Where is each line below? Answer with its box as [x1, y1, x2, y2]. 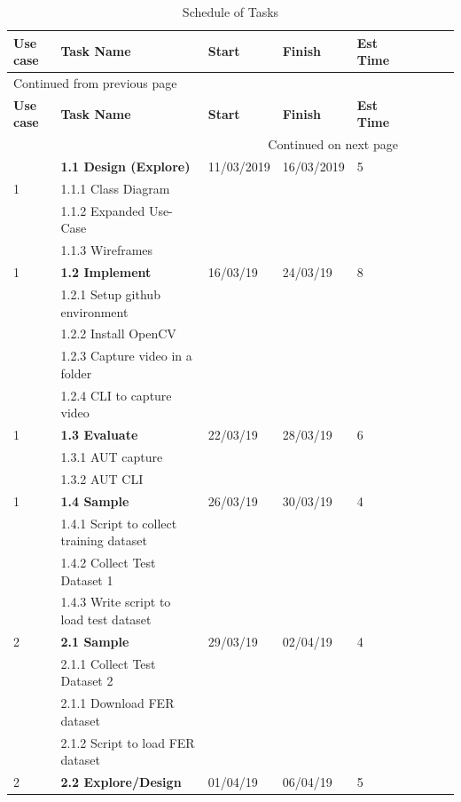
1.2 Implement [60, 263, 152, 282]
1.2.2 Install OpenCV [60, 324, 176, 343]
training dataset [60, 531, 147, 550]
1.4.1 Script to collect [60, 513, 177, 532]
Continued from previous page [13, 74, 177, 92]
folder [60, 363, 92, 382]
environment [60, 302, 129, 321]
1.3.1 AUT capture [60, 447, 163, 465]
